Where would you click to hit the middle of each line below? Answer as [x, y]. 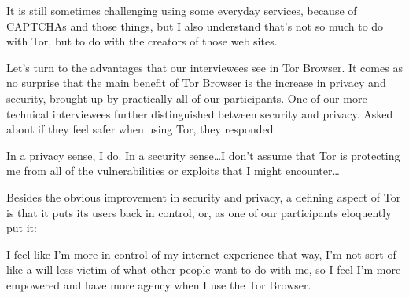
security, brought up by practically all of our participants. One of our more [187, 98]
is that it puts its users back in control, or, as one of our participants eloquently [199, 212]
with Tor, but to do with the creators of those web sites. [142, 41]
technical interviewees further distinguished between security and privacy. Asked [200, 113]
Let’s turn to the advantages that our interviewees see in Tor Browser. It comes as [204, 67]
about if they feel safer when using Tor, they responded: [142, 129]
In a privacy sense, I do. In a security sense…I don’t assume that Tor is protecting [203, 155]
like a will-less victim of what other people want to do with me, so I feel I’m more [204, 269]
